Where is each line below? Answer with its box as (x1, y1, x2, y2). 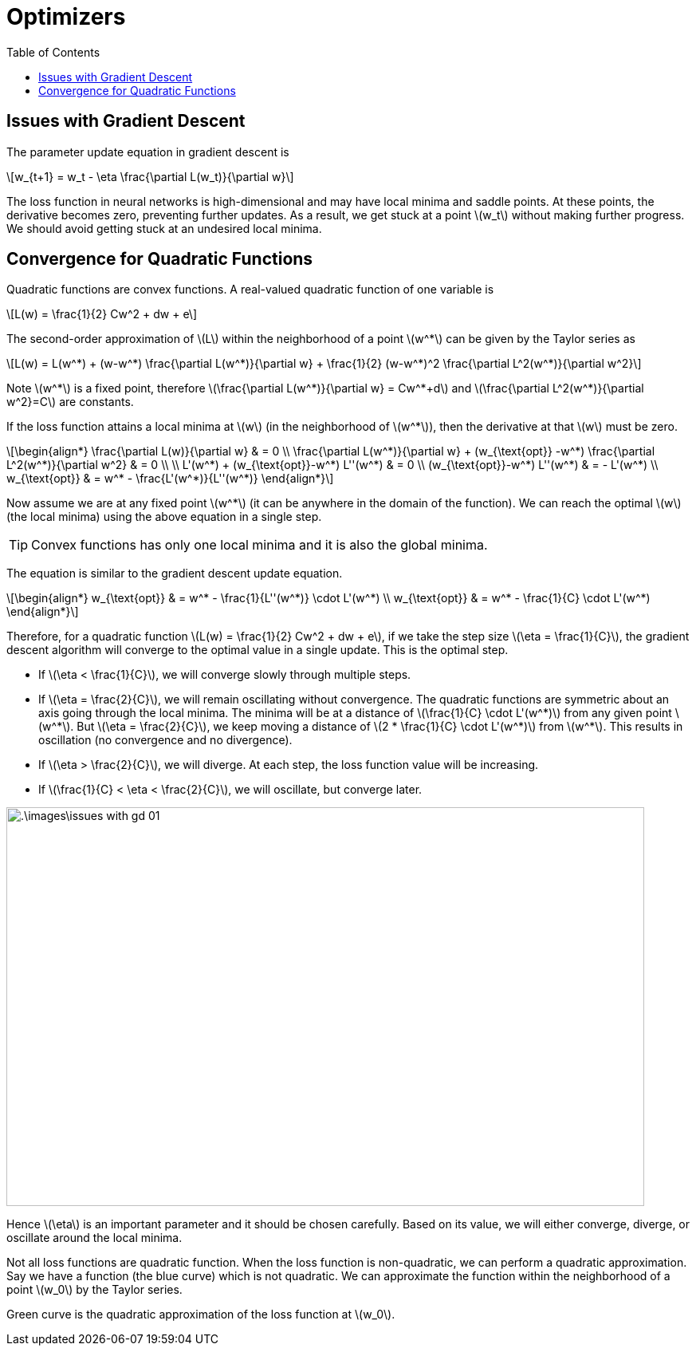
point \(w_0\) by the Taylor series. (6, 1283, 183, 1297)
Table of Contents (6, 45, 100, 59)
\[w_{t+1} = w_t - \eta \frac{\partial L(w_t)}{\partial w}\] (6, 169, 294, 183)
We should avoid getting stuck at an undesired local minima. (6, 221, 322, 235)
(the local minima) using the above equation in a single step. (6, 510, 322, 524)
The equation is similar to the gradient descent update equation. (6, 566, 343, 581)
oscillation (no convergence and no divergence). (38, 733, 293, 747)
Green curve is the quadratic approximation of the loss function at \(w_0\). (6, 1307, 395, 1322)
